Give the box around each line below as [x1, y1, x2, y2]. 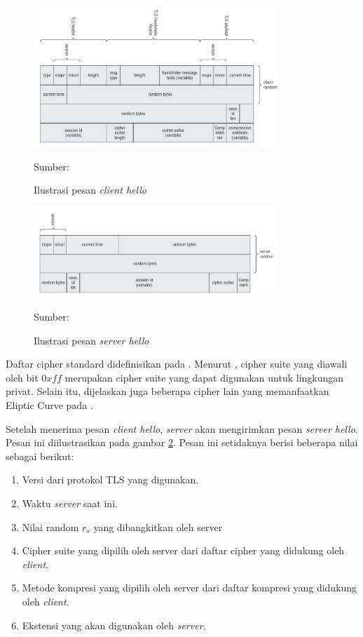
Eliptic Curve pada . [6, 397, 93, 412]
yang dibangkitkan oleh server [93, 519, 223, 534]
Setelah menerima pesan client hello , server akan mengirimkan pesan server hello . [6, 421, 358, 436]
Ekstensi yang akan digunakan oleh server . [22, 617, 206, 632]
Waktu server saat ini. [22, 495, 118, 510]
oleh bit [6, 370, 39, 384]
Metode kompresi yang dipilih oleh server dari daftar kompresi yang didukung [22, 580, 357, 595]
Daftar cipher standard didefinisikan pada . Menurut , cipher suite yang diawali [6, 356, 348, 371]
